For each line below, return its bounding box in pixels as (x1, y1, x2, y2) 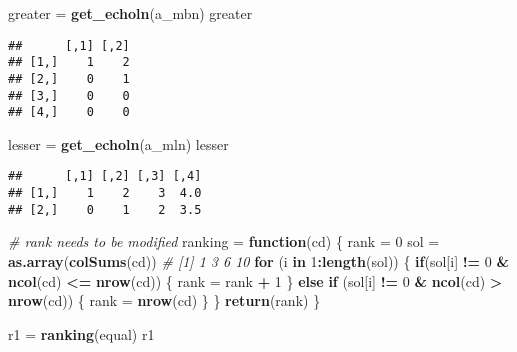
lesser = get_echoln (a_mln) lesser (8, 133, 229, 154)
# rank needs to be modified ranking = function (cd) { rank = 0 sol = (8, 231, 440, 252)
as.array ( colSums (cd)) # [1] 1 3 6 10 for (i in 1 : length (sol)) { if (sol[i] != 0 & (8, 251, 509, 272)
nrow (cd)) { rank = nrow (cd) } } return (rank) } (8, 290, 321, 311)
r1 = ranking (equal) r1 (8, 323, 155, 344)
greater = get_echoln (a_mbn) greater (8, 3, 253, 23)
